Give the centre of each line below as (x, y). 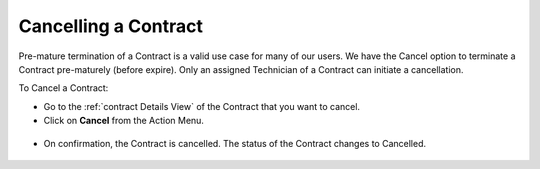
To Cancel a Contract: (63, 88)
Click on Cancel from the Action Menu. (124, 121)
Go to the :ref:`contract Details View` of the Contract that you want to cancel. (201, 106)
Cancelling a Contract (111, 26)
